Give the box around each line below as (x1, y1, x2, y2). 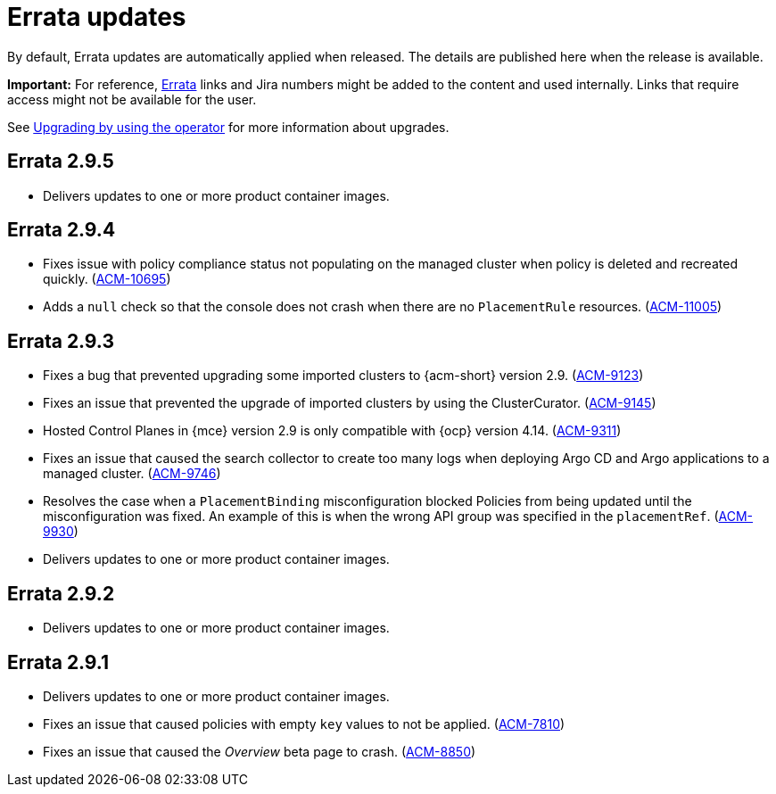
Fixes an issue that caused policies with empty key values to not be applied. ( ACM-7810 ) (43, 715, 565, 732)
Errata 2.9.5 (7, 150, 114, 173)
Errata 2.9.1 (7, 650, 110, 674)
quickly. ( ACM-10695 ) (43, 271, 171, 287)
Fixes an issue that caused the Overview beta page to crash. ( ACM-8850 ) (43, 743, 476, 759)
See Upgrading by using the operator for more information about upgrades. (7, 119, 450, 135)
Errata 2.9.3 (7, 329, 114, 352)
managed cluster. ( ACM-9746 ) (43, 466, 221, 482)
